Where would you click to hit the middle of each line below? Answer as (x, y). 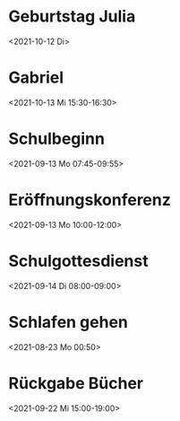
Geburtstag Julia (72, 17)
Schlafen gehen (69, 322)
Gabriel (36, 78)
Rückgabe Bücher (76, 383)
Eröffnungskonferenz (90, 200)
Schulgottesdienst (78, 261)
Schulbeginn (56, 139)
